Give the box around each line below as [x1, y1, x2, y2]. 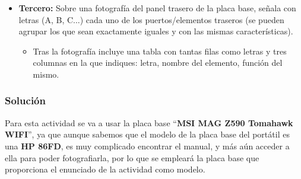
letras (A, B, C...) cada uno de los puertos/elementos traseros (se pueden [18, 13, 284, 25]
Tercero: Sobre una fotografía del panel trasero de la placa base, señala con [18, 2, 296, 14]
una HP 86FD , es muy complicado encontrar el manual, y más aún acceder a [5, 139, 290, 152]
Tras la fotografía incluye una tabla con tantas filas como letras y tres [33, 44, 287, 57]
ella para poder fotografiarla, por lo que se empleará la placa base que [5, 151, 259, 164]
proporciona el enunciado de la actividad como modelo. [5, 163, 205, 175]
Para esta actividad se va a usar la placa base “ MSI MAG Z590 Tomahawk [5, 116, 293, 129]
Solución [5, 93, 46, 108]
